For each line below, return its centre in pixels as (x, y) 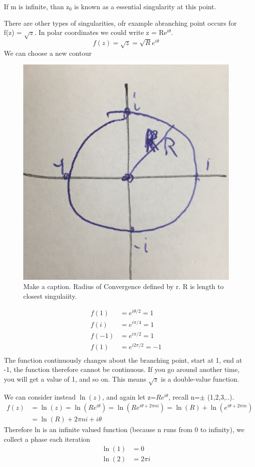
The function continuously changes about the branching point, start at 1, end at (123, 360)
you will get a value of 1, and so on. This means (75, 379)
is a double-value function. (200, 379)
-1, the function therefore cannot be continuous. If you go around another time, (122, 369)
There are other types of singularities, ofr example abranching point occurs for (120, 23)
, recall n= (184, 396)
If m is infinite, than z (37, 6)
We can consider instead (40, 396)
